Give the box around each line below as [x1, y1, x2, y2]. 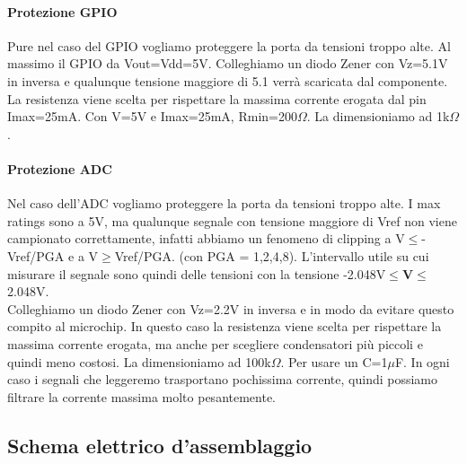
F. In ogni [394, 352, 450, 371]
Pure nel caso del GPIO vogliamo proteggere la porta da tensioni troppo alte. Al [7, 36, 451, 55]
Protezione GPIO [7, 2, 118, 21]
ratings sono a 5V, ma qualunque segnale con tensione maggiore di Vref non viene [7, 211, 457, 230]
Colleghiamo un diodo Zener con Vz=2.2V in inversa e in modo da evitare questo [7, 299, 454, 318]
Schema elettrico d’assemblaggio [7, 431, 313, 459]
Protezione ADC [7, 159, 112, 178]
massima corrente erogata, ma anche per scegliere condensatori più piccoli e [7, 334, 423, 353]
